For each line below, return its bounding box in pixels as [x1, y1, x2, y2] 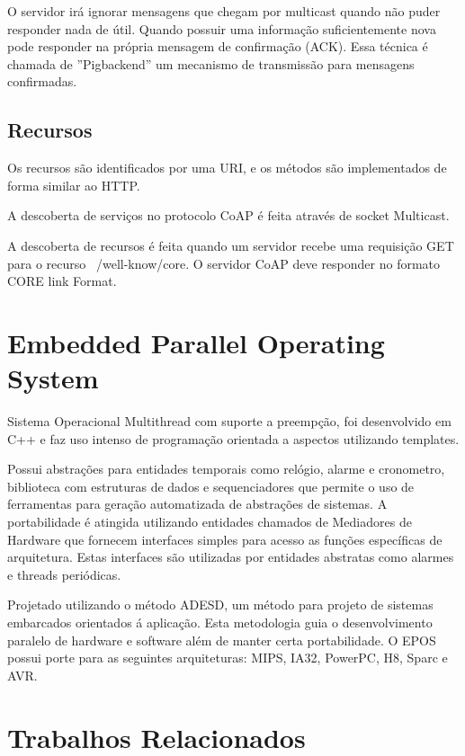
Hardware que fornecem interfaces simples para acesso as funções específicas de [7, 529, 443, 548]
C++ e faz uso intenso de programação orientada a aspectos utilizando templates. [7, 429, 460, 448]
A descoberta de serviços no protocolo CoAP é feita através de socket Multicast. [7, 206, 450, 225]
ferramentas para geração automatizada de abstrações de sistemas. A [7, 494, 388, 513]
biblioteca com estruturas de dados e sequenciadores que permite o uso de [7, 476, 415, 495]
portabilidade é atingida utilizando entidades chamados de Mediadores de [7, 512, 412, 531]
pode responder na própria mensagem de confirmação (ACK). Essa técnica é [7, 37, 428, 56]
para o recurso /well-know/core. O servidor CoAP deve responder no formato [7, 253, 441, 272]
